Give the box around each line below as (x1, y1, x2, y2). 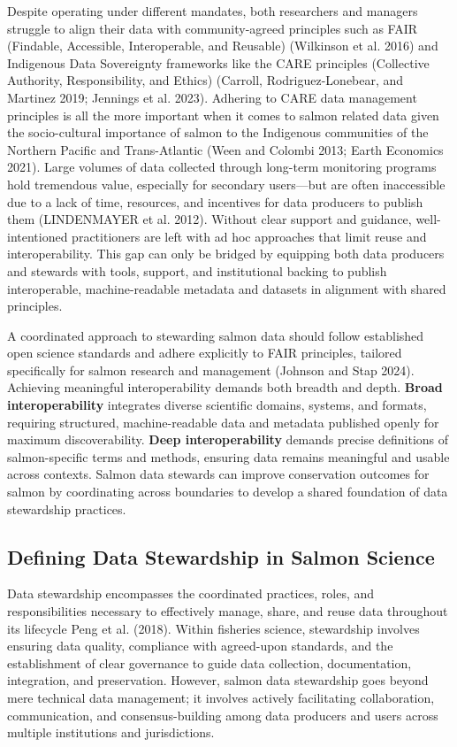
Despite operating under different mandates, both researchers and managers (7, 2, 418, 19)
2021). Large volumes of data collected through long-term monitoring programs (7, 158, 437, 176)
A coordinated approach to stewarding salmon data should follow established (7, 326, 424, 344)
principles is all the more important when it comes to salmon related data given (7, 105, 439, 124)
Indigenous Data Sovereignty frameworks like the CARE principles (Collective (7, 53, 430, 72)
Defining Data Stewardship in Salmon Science (7, 543, 435, 570)
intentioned (7, 227, 68, 245)
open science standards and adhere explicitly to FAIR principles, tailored (7, 343, 402, 362)
